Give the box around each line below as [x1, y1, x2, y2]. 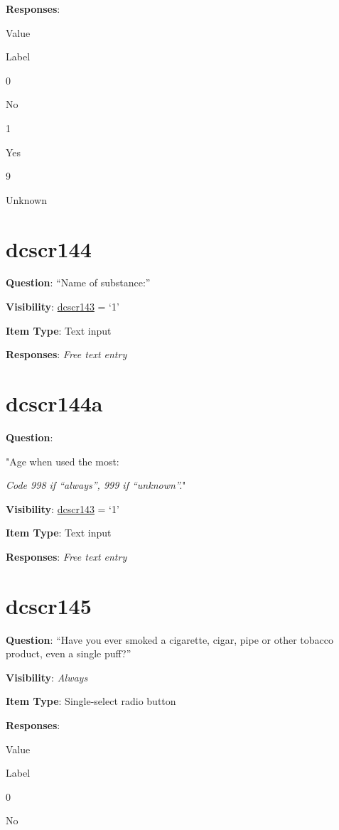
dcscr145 [6, 591, 92, 620]
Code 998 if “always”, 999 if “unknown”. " [6, 478, 186, 492]
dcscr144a [6, 389, 103, 418]
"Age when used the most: [6, 453, 119, 468]
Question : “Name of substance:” [6, 275, 151, 290]
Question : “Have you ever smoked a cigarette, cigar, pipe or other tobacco [6, 632, 333, 647]
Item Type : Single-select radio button [6, 694, 176, 708]
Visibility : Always [6, 669, 88, 684]
